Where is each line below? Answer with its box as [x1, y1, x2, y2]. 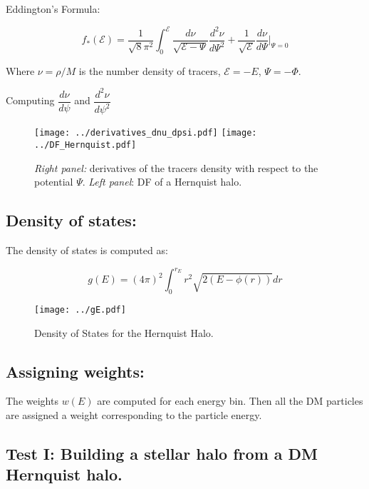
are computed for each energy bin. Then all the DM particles [97, 393, 363, 408]
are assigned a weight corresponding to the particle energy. [6, 408, 262, 423]
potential [34, 174, 73, 189]
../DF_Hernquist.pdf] [34, 140, 137, 151]
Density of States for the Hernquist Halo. [34, 325, 214, 340]
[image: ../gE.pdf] [34, 304, 126, 315]
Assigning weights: [6, 360, 145, 382]
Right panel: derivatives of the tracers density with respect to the [34, 160, 318, 175]
